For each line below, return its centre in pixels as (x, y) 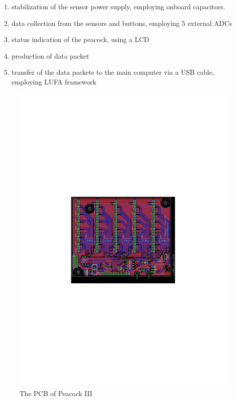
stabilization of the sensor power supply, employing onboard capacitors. (118, 6)
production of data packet (50, 55)
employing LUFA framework (54, 81)
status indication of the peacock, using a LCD (80, 39)
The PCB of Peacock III (56, 393)
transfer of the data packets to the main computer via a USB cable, (113, 72)
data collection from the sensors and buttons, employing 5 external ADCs (122, 23)
